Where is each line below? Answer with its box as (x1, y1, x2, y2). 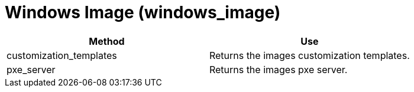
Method (89, 35, 125, 47)
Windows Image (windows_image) (5, 2, 281, 22)
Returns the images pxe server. (209, 63, 348, 75)
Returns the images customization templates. (209, 49, 410, 61)
